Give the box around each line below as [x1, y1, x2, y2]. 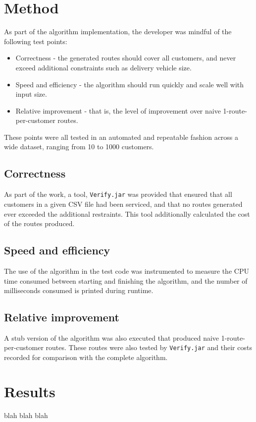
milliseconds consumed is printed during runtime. [4, 285, 154, 296]
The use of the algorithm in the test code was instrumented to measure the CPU [4, 265, 249, 276]
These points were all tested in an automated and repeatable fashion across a [4, 131, 239, 142]
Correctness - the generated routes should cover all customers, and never [15, 53, 236, 63]
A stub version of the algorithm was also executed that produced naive [4, 332, 219, 343]
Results [4, 381, 55, 401]
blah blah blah [4, 410, 48, 420]
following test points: [4, 36, 67, 46]
